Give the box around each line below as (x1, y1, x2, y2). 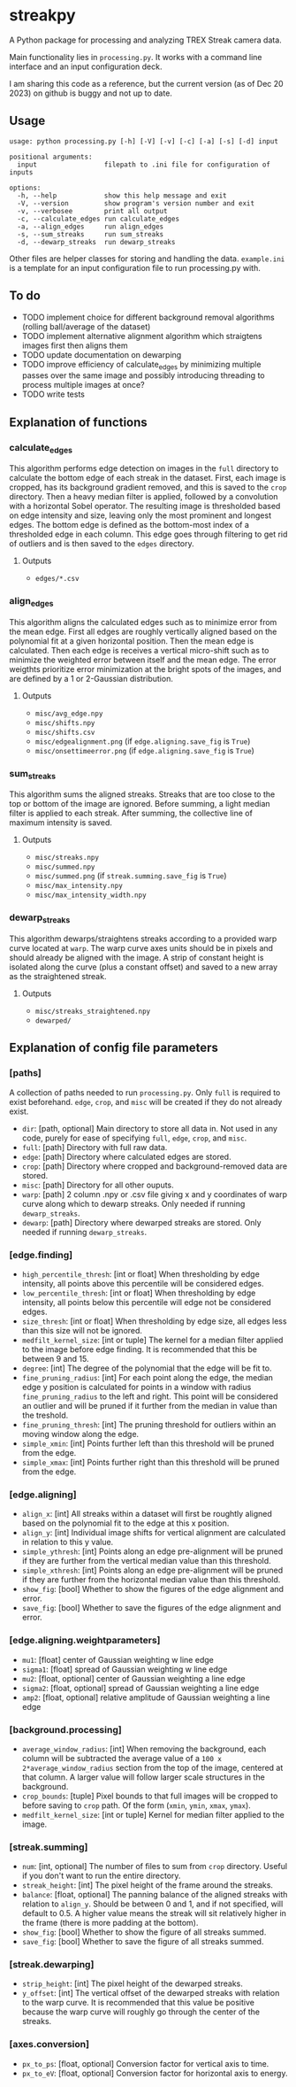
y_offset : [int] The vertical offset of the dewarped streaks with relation (21, 1988, 280, 1998)
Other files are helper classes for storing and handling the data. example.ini (9, 253, 285, 264)
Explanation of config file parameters (9, 1040, 219, 1055)
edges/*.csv (34, 575, 80, 584)
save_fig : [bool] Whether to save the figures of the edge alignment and (21, 1603, 282, 1613)
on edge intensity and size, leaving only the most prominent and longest (9, 510, 272, 521)
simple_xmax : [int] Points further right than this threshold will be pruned (21, 1457, 280, 1467)
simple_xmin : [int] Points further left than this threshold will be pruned (21, 1438, 275, 1449)
